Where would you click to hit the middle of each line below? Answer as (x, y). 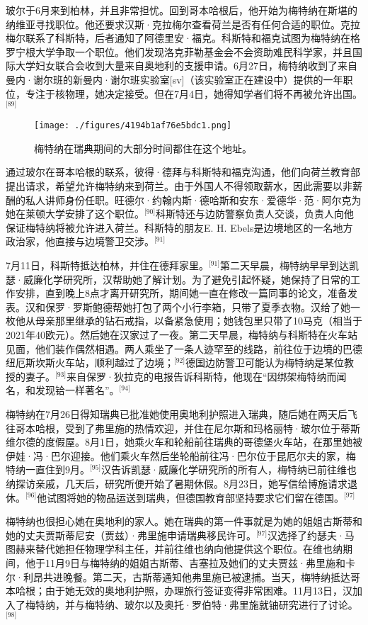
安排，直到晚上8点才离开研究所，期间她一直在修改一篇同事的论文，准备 (181, 293)
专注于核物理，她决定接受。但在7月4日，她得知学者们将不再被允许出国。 (194, 93)
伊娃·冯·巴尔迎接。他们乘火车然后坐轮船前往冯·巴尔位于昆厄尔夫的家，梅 (181, 455)
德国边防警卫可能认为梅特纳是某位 (265, 362)
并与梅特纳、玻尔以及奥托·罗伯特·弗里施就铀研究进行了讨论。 (211, 604)
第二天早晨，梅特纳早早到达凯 (290, 265)
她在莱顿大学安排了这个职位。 (75, 214)
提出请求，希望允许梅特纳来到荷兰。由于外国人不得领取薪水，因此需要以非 (179, 186)
